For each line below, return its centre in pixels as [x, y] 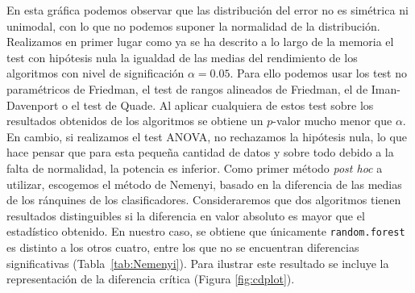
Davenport [33, 105]
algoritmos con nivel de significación [95, 73]
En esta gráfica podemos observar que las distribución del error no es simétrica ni [207, 10]
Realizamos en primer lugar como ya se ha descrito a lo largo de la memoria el [200, 42]
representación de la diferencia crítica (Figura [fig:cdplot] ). [151, 279]
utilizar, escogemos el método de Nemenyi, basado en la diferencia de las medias [204, 184]
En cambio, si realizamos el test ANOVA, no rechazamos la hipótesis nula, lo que [207, 136]
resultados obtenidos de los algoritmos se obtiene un [135, 121]
